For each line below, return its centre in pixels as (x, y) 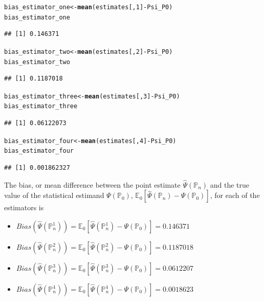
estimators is (24, 207)
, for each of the (235, 195)
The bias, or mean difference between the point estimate (92, 184)
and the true (230, 184)
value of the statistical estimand (54, 195)
